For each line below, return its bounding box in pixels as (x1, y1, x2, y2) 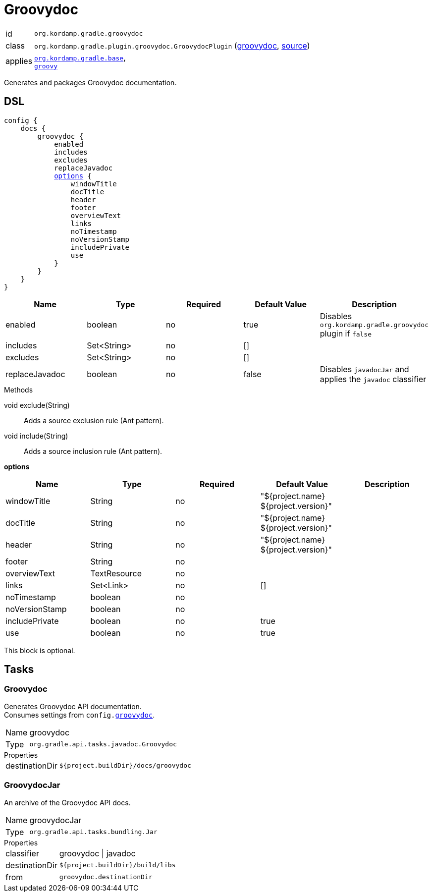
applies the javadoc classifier (320, 374, 427, 384)
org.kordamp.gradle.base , (34, 52, 126, 62)
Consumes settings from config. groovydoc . (4, 710, 155, 719)
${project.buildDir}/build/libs (59, 861, 176, 869)
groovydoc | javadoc (59, 848, 136, 858)
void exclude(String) (4, 400, 70, 409)
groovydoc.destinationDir (59, 873, 153, 881)
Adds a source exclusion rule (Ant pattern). (24, 416, 164, 425)
